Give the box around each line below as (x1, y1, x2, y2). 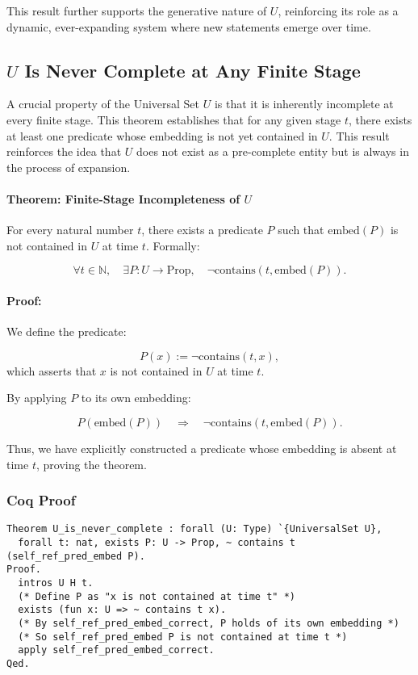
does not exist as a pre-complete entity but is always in (136, 143, 409, 160)
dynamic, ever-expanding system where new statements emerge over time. (6, 18, 371, 35)
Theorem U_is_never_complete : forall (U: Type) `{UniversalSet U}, (6, 523, 382, 535)
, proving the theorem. (36, 455, 147, 472)
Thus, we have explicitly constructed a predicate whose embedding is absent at (6, 439, 397, 456)
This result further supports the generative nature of (6, 2, 267, 19)
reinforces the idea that (6, 143, 122, 160)
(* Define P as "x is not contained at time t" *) (18, 590, 295, 602)
